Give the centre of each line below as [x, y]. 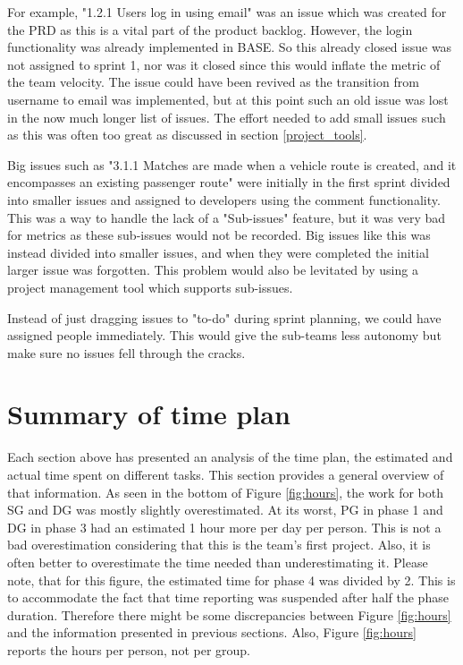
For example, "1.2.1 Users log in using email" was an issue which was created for [227, 12]
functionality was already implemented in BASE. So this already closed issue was [230, 47]
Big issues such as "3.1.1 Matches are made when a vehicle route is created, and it [232, 164]
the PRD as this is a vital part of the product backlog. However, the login [210, 29]
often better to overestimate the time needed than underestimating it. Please [218, 562]
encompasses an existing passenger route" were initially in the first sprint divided [229, 182]
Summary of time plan [149, 414]
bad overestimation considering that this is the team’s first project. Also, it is [219, 545]
